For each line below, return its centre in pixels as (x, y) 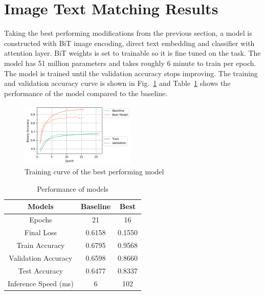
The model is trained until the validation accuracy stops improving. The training (131, 73)
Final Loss (40, 232)
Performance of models (73, 188)
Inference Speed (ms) (41, 283)
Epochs (41, 220)
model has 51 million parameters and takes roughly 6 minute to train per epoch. (130, 63)
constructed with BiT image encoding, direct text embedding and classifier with (129, 43)
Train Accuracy (41, 245)
